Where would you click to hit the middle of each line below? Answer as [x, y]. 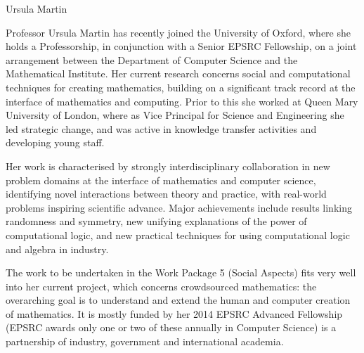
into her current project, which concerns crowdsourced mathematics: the [161, 286]
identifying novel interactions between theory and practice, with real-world [166, 194]
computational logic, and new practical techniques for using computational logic [178, 235]
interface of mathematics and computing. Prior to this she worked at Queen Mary [182, 101]
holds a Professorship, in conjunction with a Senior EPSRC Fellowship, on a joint [181, 46]
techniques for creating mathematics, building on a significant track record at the [181, 87]
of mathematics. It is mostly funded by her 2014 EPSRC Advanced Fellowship [174, 313]
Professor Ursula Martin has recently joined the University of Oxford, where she [178, 32]
